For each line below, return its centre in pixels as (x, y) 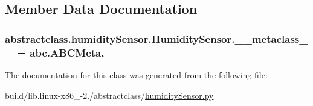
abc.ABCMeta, (67, 52)
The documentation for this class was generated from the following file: (136, 74)
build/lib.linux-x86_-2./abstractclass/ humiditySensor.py (109, 95)
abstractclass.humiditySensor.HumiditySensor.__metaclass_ (156, 38)
